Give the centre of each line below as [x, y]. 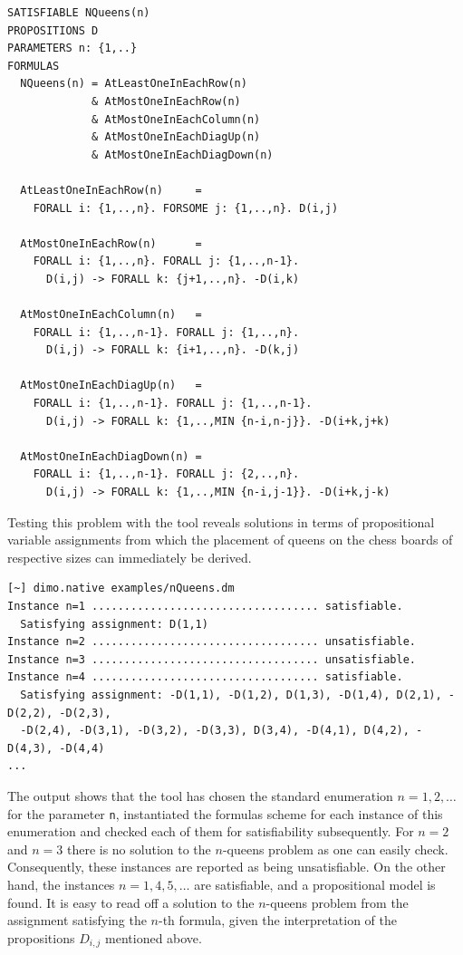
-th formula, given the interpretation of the [278, 920]
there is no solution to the [139, 849]
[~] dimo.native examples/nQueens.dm [121, 588]
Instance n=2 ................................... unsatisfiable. [212, 642]
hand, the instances [61, 884]
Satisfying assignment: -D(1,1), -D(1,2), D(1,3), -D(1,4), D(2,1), [231, 695]
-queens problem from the [337, 902]
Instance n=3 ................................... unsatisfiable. [212, 659]
